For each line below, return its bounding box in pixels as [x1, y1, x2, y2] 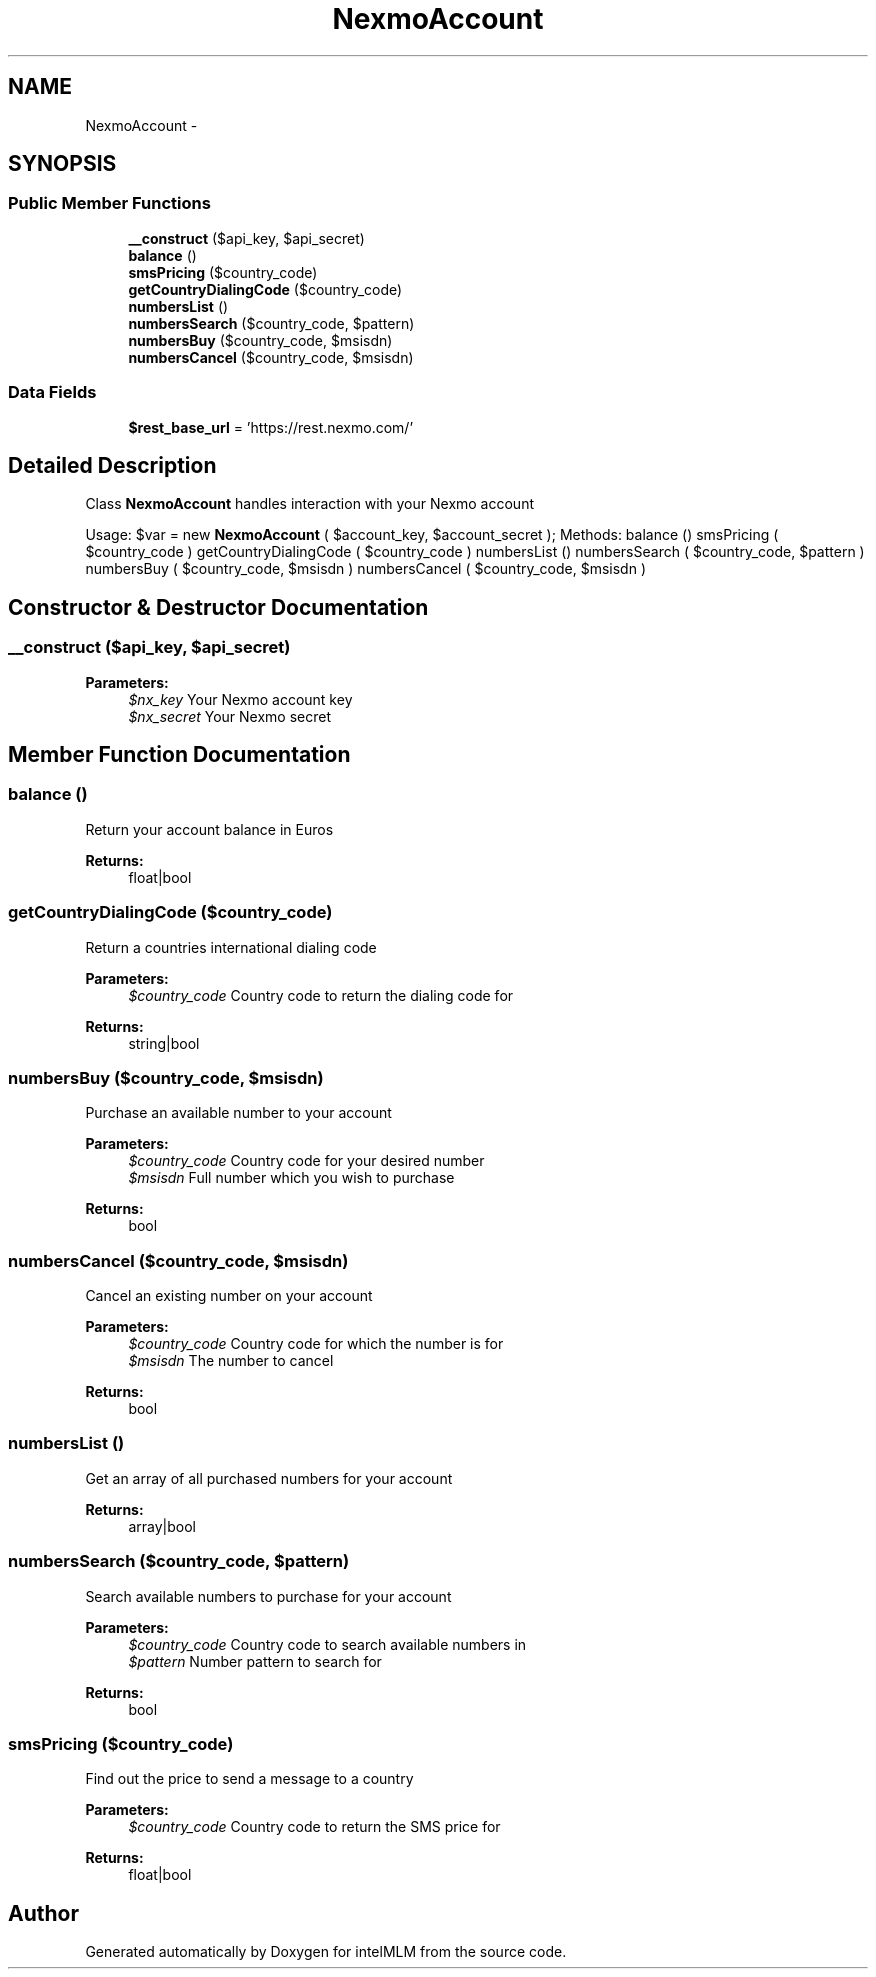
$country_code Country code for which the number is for [128, 1335, 504, 1353]
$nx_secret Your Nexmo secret [128, 707, 332, 725]
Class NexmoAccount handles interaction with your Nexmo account [85, 495, 535, 513]
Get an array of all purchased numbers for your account [85, 1469, 453, 1487]
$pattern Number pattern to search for [128, 1652, 382, 1670]
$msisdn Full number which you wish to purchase [128, 1169, 455, 1187]
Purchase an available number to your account [85, 1104, 392, 1122]
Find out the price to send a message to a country [85, 1770, 414, 1788]
